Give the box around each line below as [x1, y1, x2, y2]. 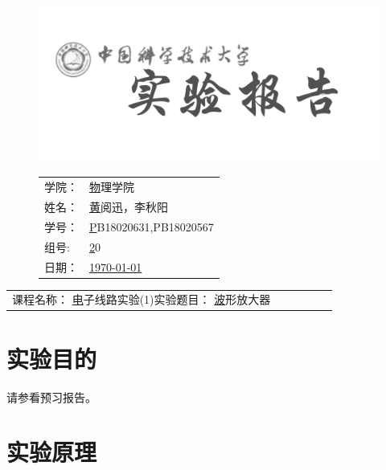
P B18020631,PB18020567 [89, 218, 214, 235]
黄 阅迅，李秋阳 [89, 198, 168, 215]
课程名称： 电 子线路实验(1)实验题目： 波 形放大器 [12, 291, 271, 308]
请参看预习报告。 [6, 388, 96, 405]
